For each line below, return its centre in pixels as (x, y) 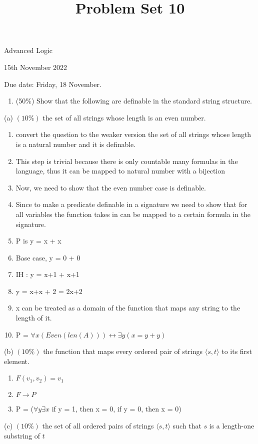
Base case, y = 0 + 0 (48, 257)
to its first (237, 351)
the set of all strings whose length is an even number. (124, 117)
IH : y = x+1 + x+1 (47, 274)
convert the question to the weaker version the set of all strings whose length (133, 134)
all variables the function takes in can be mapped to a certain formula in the (133, 214)
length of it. (34, 318)
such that (187, 426)
